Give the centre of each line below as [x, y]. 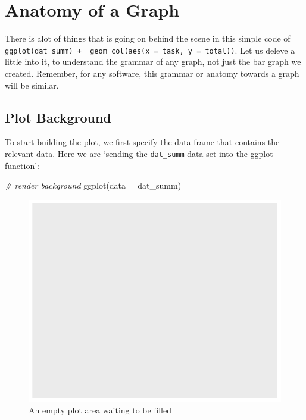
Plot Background [58, 117]
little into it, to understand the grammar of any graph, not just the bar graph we [153, 62]
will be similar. [32, 85]
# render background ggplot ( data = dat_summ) [93, 185]
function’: [22, 165]
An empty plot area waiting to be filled [100, 410]
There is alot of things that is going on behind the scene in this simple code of [148, 38]
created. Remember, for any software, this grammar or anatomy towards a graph [152, 73]
